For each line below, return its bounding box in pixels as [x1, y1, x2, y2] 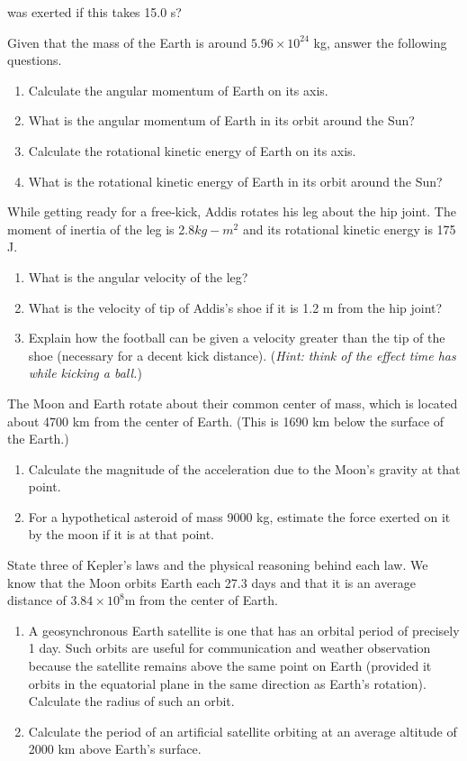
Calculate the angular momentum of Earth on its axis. [28, 80, 328, 99]
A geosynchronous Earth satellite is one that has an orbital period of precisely [28, 620, 460, 639]
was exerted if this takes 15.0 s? [7, 3, 182, 21]
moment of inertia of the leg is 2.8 [7, 219, 195, 238]
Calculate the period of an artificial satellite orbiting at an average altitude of [28, 721, 457, 740]
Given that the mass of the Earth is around [7, 32, 247, 51]
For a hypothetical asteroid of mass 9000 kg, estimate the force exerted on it [28, 507, 451, 526]
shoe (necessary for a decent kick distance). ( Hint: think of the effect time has [28, 345, 456, 364]
